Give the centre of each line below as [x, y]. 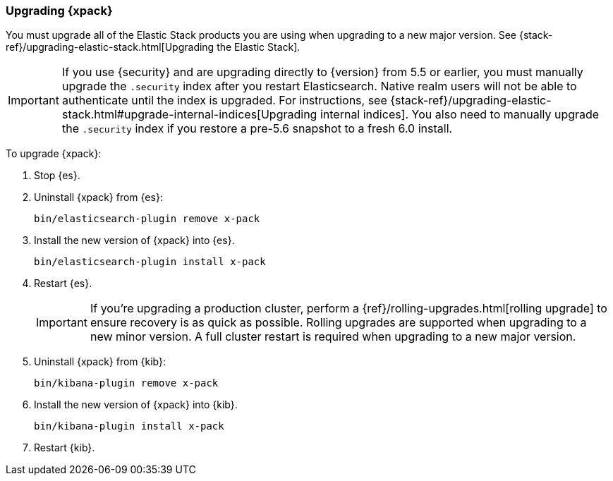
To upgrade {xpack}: [54, 154]
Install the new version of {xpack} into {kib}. [136, 405]
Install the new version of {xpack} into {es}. [134, 240]
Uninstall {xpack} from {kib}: [100, 362]
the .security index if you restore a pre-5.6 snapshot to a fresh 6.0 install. [257, 129]
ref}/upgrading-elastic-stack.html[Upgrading [110, 47]
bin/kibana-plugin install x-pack [129, 426]
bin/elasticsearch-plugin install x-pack [150, 262]
